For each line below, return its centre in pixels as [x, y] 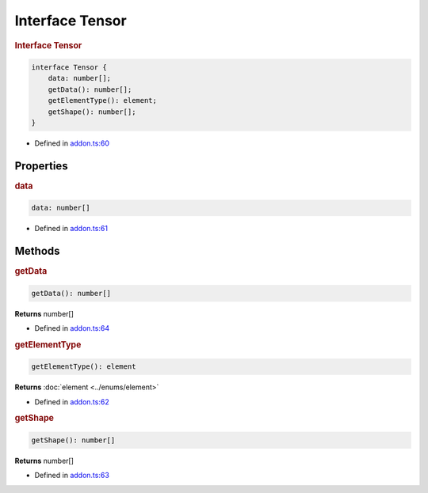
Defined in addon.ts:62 [72, 402]
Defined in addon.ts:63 [72, 476]
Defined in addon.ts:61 [71, 229]
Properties [41, 166]
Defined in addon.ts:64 [72, 328]
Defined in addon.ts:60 [72, 143]
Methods [37, 251]
